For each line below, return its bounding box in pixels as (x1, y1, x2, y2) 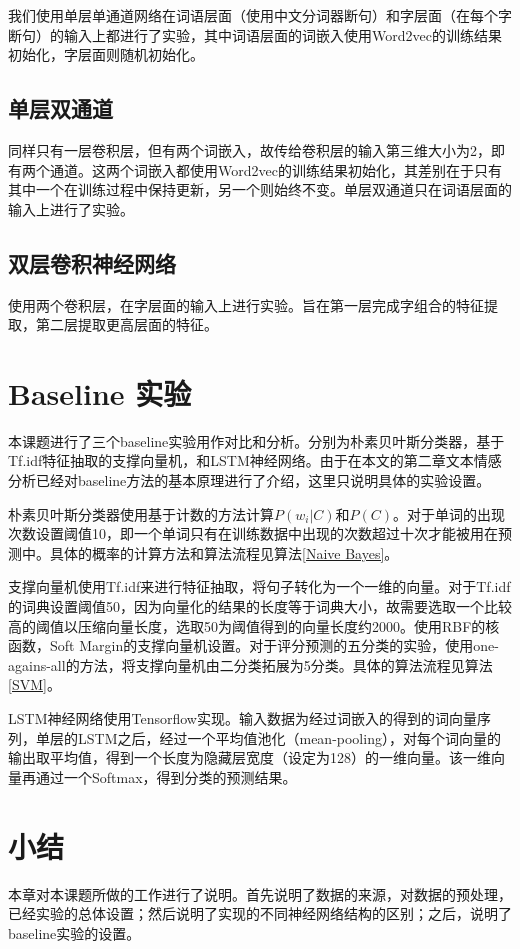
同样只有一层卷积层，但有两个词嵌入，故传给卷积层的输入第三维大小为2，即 (8, 139, 505, 160)
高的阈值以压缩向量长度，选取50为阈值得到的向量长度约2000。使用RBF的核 (8, 615, 500, 636)
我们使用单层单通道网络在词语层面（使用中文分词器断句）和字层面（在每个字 (8, 5, 512, 25)
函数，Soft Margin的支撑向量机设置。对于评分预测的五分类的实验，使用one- (8, 635, 499, 656)
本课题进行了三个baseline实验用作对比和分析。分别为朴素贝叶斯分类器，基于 (8, 430, 505, 451)
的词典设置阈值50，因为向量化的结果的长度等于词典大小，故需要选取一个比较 (8, 596, 512, 617)
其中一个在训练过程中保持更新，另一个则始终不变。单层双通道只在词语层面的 (8, 179, 512, 200)
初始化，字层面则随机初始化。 (8, 44, 204, 65)
